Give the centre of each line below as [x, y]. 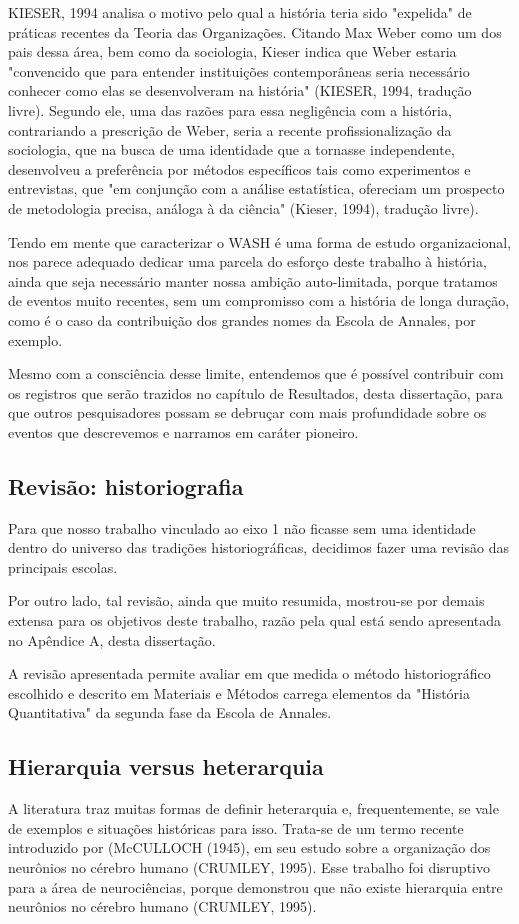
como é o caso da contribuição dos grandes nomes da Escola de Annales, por [242, 319]
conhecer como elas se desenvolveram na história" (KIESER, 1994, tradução [240, 90]
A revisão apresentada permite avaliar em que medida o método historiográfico [249, 673]
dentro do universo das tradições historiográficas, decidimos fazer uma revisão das [258, 547]
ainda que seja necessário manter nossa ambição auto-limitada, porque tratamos [253, 280]
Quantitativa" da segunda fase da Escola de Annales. [170, 712]
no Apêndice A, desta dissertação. [112, 639]
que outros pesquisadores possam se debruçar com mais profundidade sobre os [247, 412]
